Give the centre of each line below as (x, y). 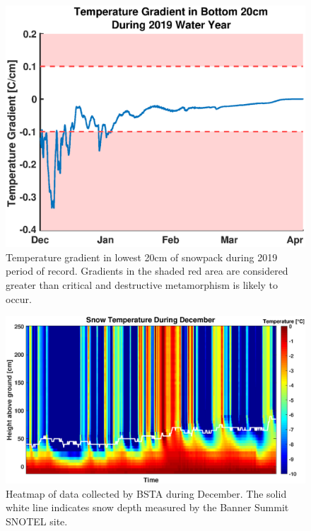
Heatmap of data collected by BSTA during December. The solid (146, 493)
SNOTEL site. (37, 521)
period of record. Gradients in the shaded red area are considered (147, 271)
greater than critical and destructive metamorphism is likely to (142, 284)
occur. (19, 298)
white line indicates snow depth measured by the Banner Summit (147, 507)
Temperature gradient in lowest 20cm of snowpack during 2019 (142, 257)
